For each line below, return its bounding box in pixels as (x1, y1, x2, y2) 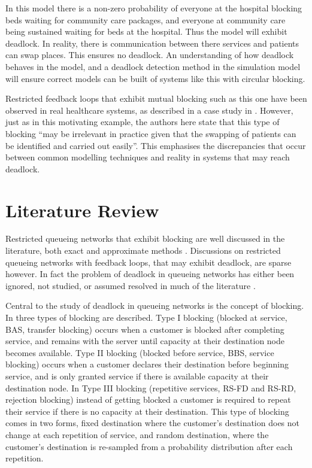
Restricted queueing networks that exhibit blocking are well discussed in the (5, 232, 285, 245)
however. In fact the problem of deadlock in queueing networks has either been (5, 268, 295, 280)
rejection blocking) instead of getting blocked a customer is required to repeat (5, 393, 291, 406)
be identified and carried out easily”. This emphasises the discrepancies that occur (5, 139, 306, 151)
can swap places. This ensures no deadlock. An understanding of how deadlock (5, 48, 294, 61)
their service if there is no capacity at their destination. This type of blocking (5, 405, 289, 417)
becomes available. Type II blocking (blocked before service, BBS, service (5, 346, 274, 358)
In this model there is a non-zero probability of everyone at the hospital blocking (5, 2, 302, 14)
